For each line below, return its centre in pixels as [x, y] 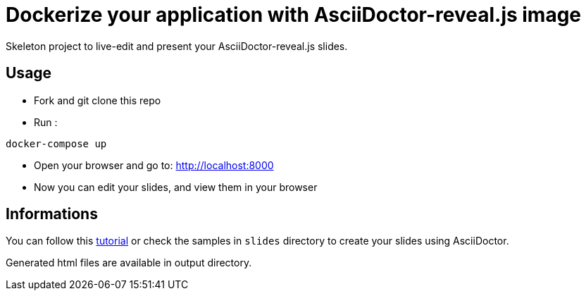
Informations [52, 214]
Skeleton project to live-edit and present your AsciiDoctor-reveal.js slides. [177, 46]
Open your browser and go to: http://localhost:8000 [154, 165]
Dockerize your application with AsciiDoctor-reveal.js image [294, 15]
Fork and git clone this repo [98, 100]
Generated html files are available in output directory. [129, 263]
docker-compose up [56, 143]
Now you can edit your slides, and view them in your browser [176, 187]
